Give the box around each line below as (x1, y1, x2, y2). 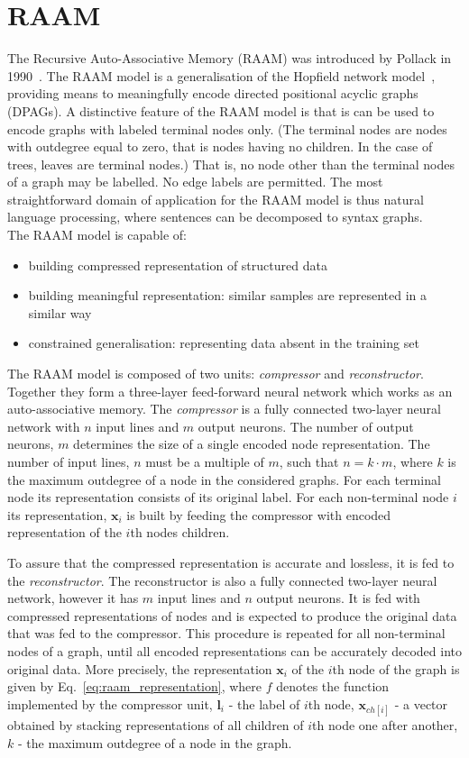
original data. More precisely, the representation (7, 659, 272, 678)
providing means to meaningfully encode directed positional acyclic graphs (7, 84, 418, 103)
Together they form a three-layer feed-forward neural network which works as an (7, 381, 453, 400)
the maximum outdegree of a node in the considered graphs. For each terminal (7, 470, 441, 489)
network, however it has (7, 589, 139, 607)
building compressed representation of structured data (28, 255, 327, 274)
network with (7, 416, 80, 435)
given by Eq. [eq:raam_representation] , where (7, 677, 262, 696)
